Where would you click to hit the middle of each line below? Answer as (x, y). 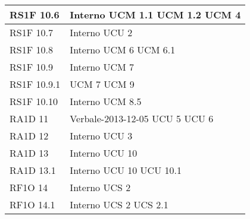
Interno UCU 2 (101, 32)
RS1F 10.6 (35, 15)
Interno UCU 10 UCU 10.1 (126, 170)
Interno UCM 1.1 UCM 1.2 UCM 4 (155, 15)
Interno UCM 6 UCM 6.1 (123, 50)
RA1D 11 (29, 118)
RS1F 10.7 (31, 32)
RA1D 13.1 (33, 170)
